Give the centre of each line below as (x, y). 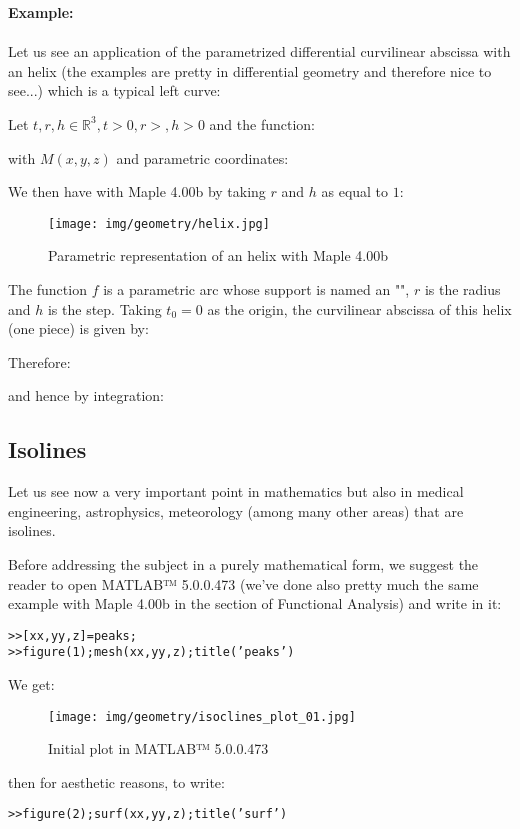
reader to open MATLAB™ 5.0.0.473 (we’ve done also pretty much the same (243, 583)
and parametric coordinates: (202, 157)
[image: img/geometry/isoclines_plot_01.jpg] (202, 716)
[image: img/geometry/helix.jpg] (159, 223)
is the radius (462, 289)
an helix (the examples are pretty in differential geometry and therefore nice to (250, 70)
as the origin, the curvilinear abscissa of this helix (359, 308)
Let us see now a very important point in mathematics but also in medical (236, 491)
